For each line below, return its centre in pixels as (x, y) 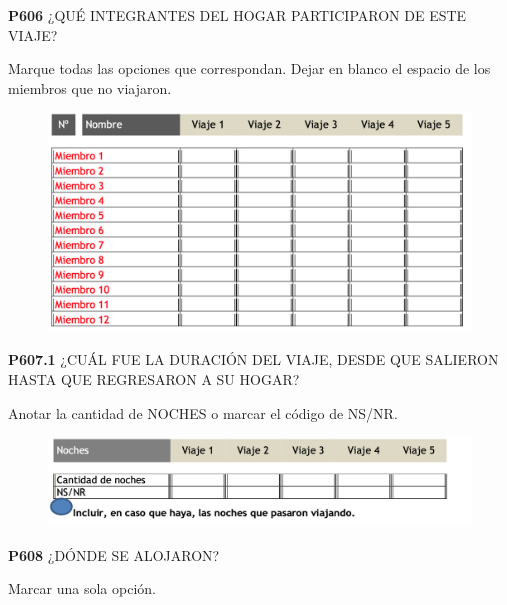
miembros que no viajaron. (90, 87)
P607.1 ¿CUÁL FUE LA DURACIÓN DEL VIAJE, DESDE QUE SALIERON (253, 359)
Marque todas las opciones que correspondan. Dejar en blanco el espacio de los (249, 68)
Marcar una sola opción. (82, 588)
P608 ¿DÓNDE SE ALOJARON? (114, 554)
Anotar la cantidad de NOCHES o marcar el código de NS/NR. (203, 412)
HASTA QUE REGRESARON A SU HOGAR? (154, 379)
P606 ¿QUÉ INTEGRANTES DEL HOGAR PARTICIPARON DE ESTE (237, 15)
